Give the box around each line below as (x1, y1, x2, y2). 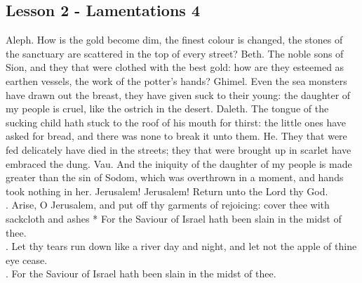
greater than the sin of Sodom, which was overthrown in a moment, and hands (6, 170, 344, 185)
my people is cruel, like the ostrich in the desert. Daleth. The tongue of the (6, 101, 329, 116)
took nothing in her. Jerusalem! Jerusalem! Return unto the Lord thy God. (6, 183, 328, 198)
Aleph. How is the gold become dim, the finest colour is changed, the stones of (6, 32, 343, 47)
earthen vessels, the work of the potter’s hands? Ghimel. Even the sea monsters (6, 73, 347, 88)
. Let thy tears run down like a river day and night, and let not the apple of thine (6, 239, 357, 254)
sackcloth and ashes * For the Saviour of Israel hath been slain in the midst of (6, 211, 342, 225)
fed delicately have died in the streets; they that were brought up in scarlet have (6, 142, 351, 157)
